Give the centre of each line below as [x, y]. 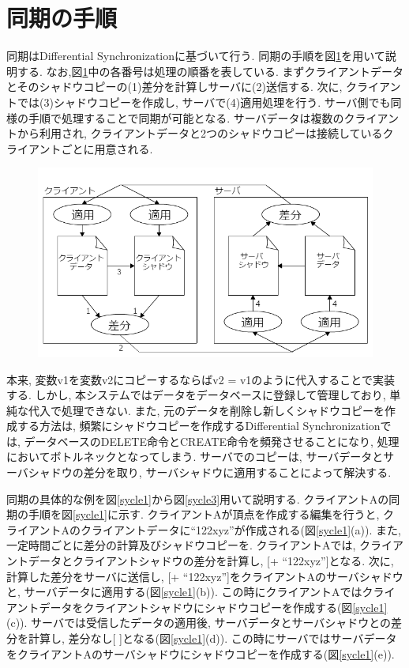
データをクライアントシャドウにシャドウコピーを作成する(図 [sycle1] [213, 607]
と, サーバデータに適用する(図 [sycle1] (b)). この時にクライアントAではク [190, 592]
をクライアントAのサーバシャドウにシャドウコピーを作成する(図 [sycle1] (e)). [201, 653]
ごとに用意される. [107, 148]
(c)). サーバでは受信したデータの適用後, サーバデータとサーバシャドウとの [199, 623]
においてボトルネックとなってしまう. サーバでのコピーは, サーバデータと [195, 457]
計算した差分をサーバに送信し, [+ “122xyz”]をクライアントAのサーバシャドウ [205, 576]
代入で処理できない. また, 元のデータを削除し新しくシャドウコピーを [206, 410]
